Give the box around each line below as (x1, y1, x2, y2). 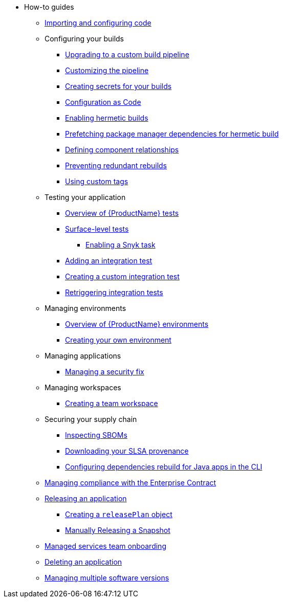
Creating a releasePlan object (65, 510, 172, 519)
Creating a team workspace (65, 399, 158, 408)
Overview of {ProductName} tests (65, 209, 179, 217)
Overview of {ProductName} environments (65, 320, 209, 328)
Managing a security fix (65, 367, 144, 376)
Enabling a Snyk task (85, 240, 156, 249)
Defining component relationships (65, 145, 179, 154)
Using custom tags (65, 177, 128, 186)
